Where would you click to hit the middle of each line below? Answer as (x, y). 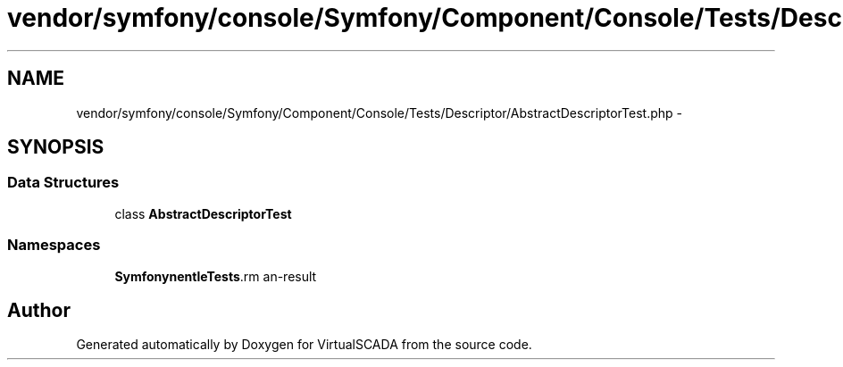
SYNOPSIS (56, 147)
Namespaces (54, 245)
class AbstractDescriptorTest (203, 213)
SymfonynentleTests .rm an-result (216, 276)
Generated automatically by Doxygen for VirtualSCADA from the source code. (304, 345)
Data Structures (63, 183)
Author (39, 310)
